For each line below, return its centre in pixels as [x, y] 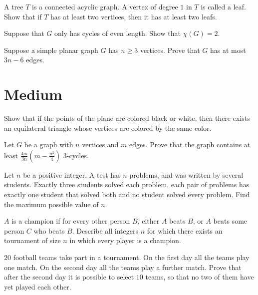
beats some [230, 221]
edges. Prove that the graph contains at [190, 145]
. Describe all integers [105, 230]
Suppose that [24, 33]
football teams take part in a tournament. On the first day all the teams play [131, 257]
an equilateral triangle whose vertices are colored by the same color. [108, 128]
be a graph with [49, 145]
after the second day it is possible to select [69, 277]
